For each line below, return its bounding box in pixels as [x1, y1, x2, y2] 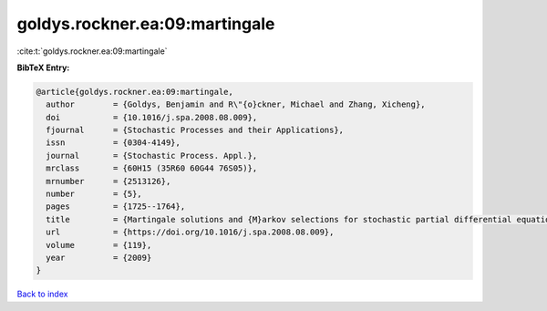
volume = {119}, [46, 240, 152, 250]
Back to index [16, 288, 68, 300]
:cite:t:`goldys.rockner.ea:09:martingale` [16, 46, 168, 57]
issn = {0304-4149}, [46, 138, 181, 148]
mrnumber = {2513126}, [46, 176, 171, 186]
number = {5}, [46, 189, 143, 200]
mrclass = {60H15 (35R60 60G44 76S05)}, [46, 163, 258, 173]
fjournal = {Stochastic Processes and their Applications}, [46, 125, 345, 136]
